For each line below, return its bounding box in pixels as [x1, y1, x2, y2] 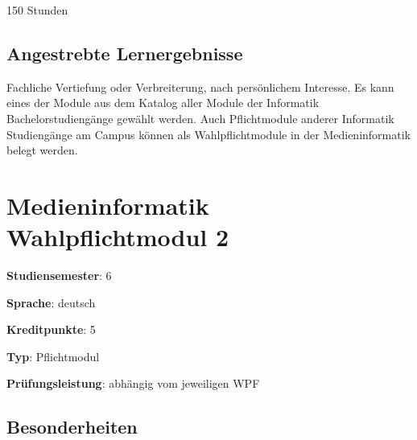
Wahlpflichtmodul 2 [6, 220, 229, 253]
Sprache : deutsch [6, 294, 96, 310]
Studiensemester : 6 [6, 267, 112, 284]
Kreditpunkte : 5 [6, 321, 96, 338]
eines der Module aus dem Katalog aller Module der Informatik [6, 94, 320, 111]
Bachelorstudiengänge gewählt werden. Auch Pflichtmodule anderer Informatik [6, 109, 394, 126]
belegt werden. [6, 142, 78, 158]
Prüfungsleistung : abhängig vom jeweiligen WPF [6, 375, 260, 392]
